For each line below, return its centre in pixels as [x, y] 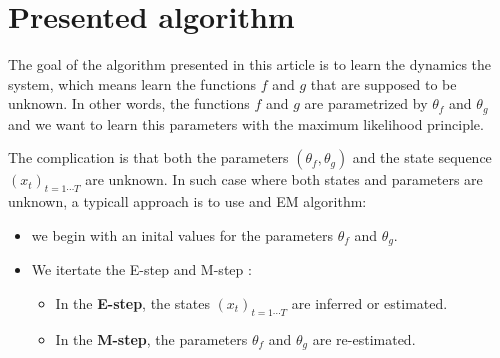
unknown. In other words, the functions [129, 103]
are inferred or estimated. [369, 302]
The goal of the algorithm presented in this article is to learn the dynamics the [250, 64]
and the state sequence [422, 157]
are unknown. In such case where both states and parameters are [284, 179]
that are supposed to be [383, 83]
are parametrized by [366, 103]
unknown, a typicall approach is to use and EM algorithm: [187, 201]
